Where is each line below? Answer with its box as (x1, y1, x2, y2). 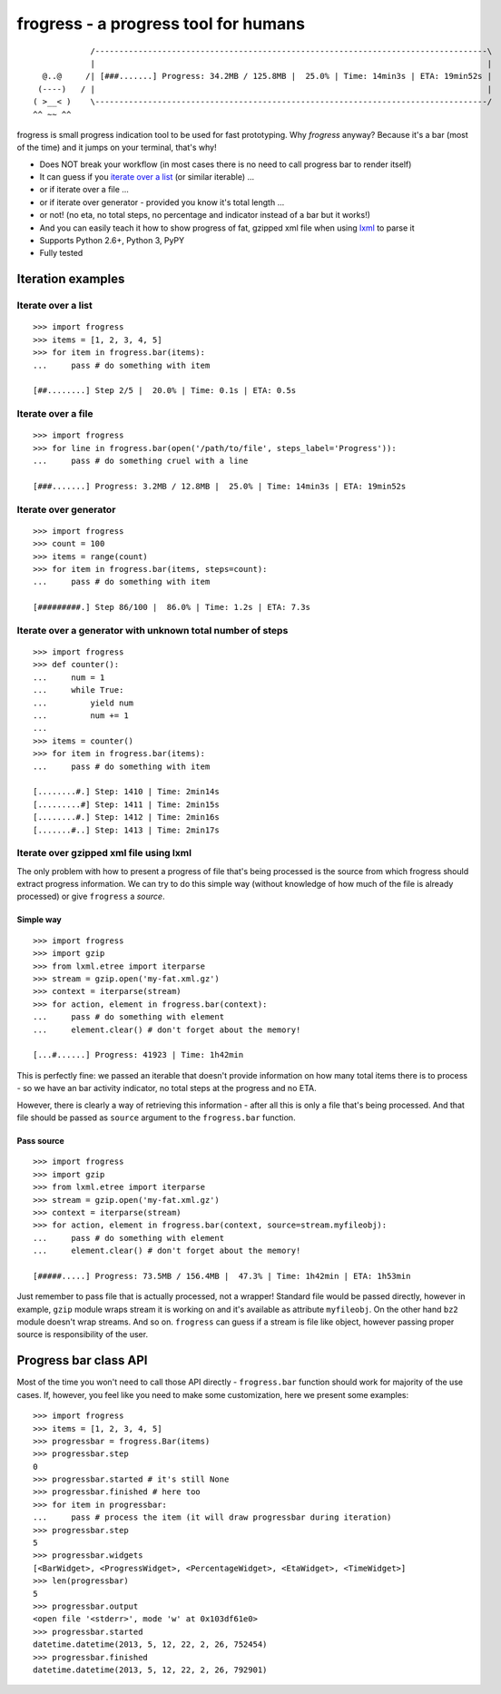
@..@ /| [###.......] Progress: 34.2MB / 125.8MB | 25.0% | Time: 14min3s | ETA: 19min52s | (42, 71, 493, 82)
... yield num (33, 697, 134, 708)
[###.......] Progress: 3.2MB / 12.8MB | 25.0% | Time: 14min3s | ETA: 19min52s (33, 481, 407, 491)
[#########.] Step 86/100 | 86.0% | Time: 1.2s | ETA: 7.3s (33, 602, 310, 613)
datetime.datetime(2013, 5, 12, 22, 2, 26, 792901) (33, 1664, 268, 1675)
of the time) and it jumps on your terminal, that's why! (16, 142, 217, 153)
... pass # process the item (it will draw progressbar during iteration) (33, 1512, 392, 1522)
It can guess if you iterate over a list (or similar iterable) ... (39, 172, 255, 182)
